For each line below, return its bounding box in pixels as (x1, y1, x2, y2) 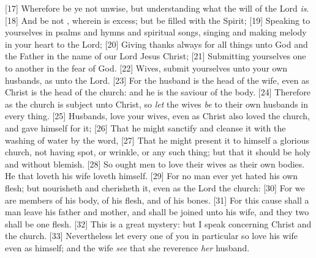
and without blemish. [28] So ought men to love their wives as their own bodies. (5, 157, 305, 170)
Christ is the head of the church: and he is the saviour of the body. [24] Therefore (5, 86, 311, 98)
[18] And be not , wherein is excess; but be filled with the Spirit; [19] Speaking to (5, 13, 310, 26)
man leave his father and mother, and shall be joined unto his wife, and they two (5, 205, 309, 218)
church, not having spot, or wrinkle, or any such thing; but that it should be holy (5, 146, 311, 158)
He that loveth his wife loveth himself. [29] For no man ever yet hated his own (5, 169, 298, 182)
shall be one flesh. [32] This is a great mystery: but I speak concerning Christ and (5, 217, 312, 230)
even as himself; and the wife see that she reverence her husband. (5, 241, 250, 254)
